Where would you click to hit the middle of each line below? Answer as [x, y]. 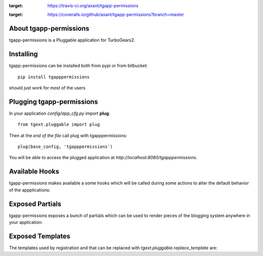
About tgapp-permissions [49, 28]
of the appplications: [30, 190]
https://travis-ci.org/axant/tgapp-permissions [93, 6]
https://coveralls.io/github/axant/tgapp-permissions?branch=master [116, 15]
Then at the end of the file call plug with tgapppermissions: [68, 135]
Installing [24, 54]
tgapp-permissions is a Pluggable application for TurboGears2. [72, 40]
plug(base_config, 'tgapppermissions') [65, 147]
